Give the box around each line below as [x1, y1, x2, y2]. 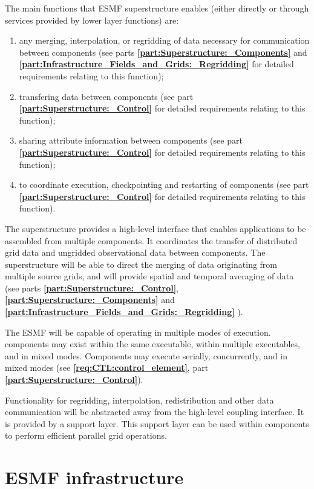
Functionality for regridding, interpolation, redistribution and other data [5, 393, 274, 406]
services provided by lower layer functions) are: [5, 13, 179, 26]
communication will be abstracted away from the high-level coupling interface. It [5, 405, 304, 418]
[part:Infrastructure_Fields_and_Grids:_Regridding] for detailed [19, 58, 294, 70]
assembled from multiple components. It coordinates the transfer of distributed [5, 234, 298, 247]
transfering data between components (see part [19, 90, 194, 102]
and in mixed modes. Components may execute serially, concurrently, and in [5, 349, 288, 362]
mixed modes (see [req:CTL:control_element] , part [5, 361, 209, 374]
